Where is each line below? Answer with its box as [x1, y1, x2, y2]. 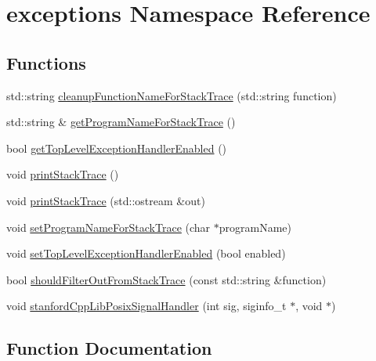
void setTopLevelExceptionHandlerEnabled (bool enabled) [6, 245, 286, 262]
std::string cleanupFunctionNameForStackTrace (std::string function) [6, 87, 337, 103]
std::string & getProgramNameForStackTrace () [6, 114, 236, 130]
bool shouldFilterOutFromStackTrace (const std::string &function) [6, 271, 327, 287]
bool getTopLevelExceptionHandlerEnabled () [6, 139, 227, 156]
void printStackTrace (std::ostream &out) [6, 192, 205, 208]
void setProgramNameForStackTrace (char [6, 218, 211, 235]
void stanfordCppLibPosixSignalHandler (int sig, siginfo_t [6, 298, 287, 314]
